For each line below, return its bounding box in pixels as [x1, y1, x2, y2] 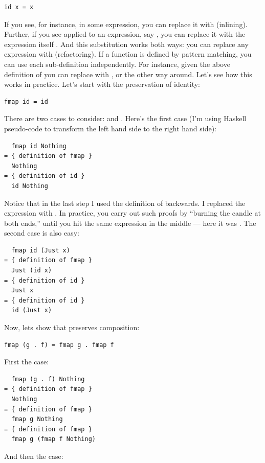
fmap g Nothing [11, 415, 63, 423]
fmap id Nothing [11, 142, 67, 150]
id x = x [4, 4, 34, 11]
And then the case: [4, 450, 63, 461]
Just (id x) [11, 267, 52, 274]
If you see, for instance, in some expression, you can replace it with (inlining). [4, 18, 248, 29]
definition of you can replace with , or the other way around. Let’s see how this [4, 68, 252, 79]
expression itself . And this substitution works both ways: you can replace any [4, 38, 249, 49]
